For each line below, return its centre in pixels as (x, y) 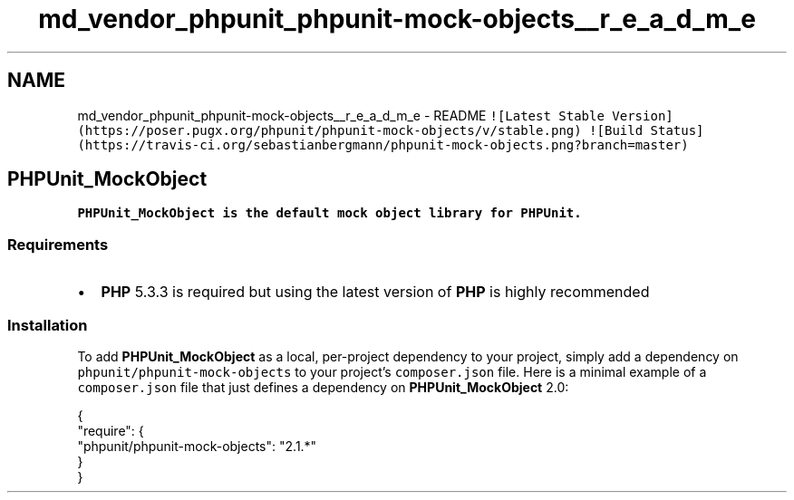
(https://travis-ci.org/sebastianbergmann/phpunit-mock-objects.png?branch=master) (383, 144)
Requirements (58, 244)
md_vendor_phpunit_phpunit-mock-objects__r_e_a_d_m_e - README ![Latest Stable (341, 115)
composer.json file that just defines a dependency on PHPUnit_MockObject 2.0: (323, 387)
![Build (616, 130)
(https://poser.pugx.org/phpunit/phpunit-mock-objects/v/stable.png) (329, 130)
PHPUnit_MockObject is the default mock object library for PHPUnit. (329, 213)
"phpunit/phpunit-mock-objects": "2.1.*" (197, 446)
